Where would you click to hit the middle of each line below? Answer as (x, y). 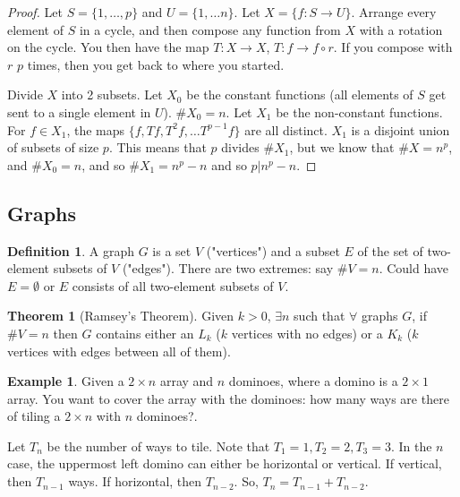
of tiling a (34, 416)
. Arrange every (394, 12)
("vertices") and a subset (273, 250)
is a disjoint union (400, 129)
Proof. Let (35, 12)
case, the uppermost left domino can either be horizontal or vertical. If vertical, (225, 463)
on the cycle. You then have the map (108, 47)
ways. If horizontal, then (135, 481)
